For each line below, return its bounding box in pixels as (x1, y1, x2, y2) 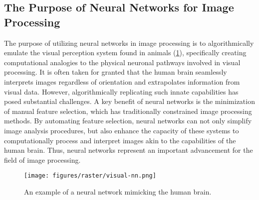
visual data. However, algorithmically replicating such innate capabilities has (4, 86, 239, 97)
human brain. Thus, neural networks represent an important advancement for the (4, 145, 253, 155)
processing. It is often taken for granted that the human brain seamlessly (4, 67, 227, 77)
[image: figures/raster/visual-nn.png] (24, 172, 156, 180)
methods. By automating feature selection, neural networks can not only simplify (4, 115, 252, 126)
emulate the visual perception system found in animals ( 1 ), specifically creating (4, 47, 247, 58)
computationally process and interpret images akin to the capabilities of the (4, 135, 236, 145)
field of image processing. (4, 154, 81, 165)
